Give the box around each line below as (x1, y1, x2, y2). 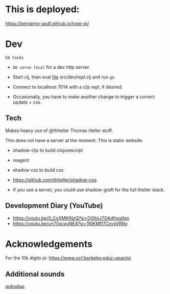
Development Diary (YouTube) (5, 201, 103, 210)
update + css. (12, 99, 42, 105)
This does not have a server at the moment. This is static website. (5, 137, 144, 143)
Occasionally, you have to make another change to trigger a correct (12, 93, 155, 100)
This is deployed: (5, 4, 80, 15)
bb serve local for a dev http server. (12, 64, 90, 70)
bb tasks (5, 55, 24, 60)
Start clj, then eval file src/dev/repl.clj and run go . (12, 74, 116, 80)
